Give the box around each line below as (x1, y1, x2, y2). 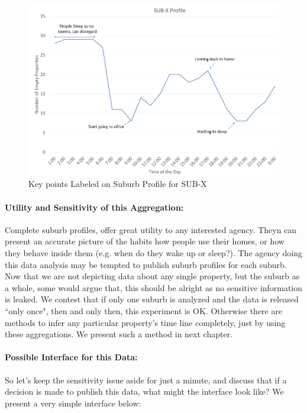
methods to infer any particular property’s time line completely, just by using (5, 316, 286, 328)
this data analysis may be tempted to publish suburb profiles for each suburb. (5, 258, 287, 270)
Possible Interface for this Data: (5, 351, 138, 363)
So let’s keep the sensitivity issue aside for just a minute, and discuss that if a (5, 373, 287, 386)
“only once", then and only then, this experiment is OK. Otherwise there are (5, 305, 283, 317)
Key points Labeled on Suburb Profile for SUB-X (28, 178, 207, 190)
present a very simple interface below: (5, 396, 141, 409)
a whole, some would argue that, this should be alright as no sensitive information (5, 281, 303, 293)
